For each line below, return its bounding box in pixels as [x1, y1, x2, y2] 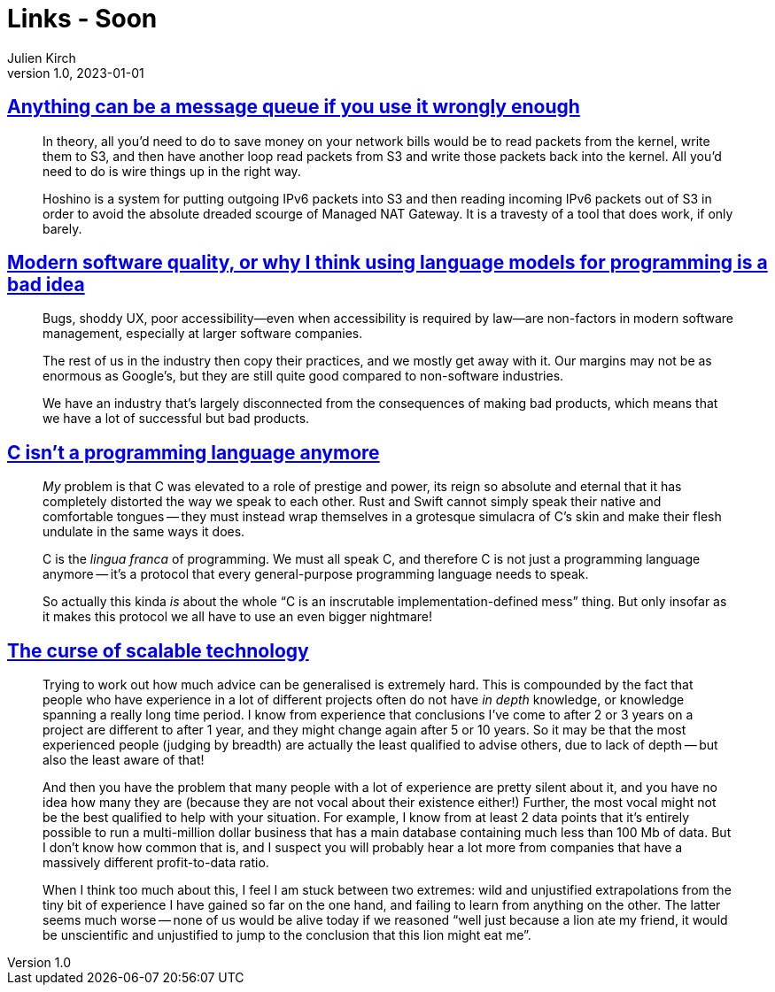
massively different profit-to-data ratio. [43, 855, 269, 871]
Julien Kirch [7, 50, 76, 65]
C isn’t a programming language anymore [7, 441, 380, 464]
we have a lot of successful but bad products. [43, 411, 310, 427]
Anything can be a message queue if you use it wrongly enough [7, 96, 580, 119]
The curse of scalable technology [7, 639, 309, 662]
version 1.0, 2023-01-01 [7, 65, 144, 81]
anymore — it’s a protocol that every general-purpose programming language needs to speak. [43, 566, 589, 582]
